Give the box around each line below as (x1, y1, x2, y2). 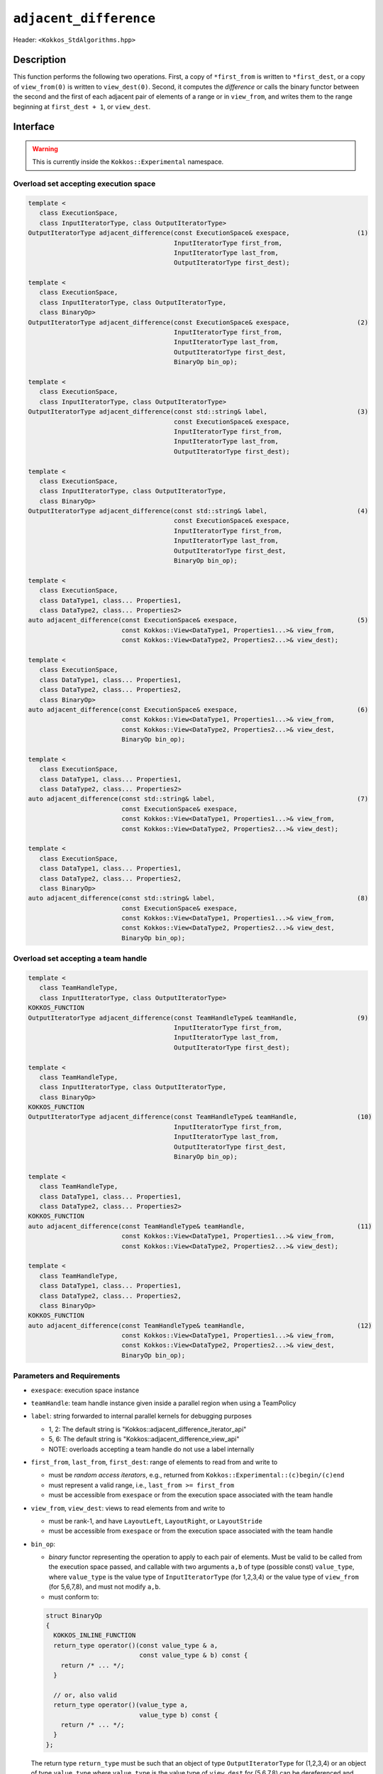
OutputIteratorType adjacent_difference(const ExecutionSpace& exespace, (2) (28, 318, 369, 326)
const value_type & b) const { (139, 1651, 248, 1660)
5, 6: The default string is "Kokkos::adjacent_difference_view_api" (48, 1435, 240, 1443)
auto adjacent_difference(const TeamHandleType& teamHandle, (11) (28, 1222, 372, 1230)
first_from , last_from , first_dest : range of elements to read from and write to (30, 1458, 278, 1466)
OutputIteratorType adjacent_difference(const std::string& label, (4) (28, 507, 369, 515)
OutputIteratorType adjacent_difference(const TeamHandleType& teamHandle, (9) (28, 1013, 369, 1022)
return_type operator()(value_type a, (53, 1701, 188, 1709)
